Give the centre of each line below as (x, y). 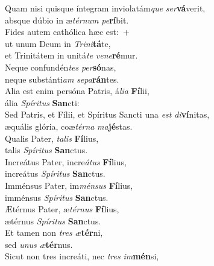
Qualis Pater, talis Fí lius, (52, 138)
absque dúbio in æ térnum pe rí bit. (67, 20)
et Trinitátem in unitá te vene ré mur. (71, 55)
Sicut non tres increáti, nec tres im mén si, (82, 256)
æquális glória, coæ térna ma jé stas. (69, 126)
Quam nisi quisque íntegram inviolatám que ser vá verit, (105, 8)
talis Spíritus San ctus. (46, 150)
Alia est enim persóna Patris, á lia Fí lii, (77, 91)
